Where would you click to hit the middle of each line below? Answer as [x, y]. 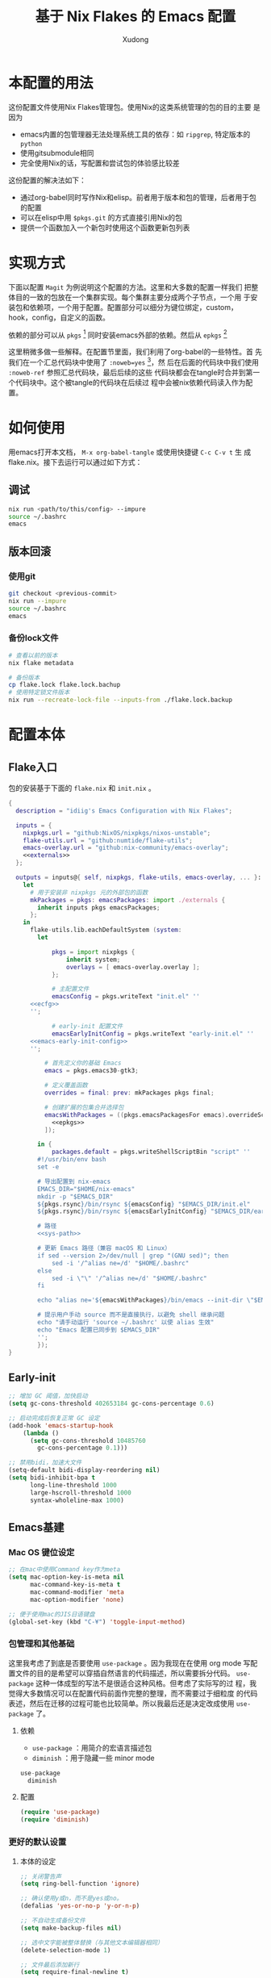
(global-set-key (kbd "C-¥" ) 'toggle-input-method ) [97, 1622]
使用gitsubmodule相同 [57, 153]
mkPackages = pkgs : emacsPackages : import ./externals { [127, 900]
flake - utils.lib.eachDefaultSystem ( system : [106, 930]
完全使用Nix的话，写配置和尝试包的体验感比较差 [100, 163]
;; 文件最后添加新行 [50, 1965]
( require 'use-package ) [60, 1813]
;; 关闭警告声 [41, 1876]
